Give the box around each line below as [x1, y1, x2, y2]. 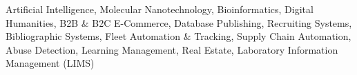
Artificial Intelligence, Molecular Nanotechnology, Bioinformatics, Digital [6, 2, 313, 16]
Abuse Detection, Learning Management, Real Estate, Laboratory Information [6, 42, 338, 56]
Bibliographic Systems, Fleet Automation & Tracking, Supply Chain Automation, [6, 29, 351, 43]
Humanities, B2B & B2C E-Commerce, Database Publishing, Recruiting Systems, [6, 15, 352, 30]
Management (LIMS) [6, 56, 95, 70]
